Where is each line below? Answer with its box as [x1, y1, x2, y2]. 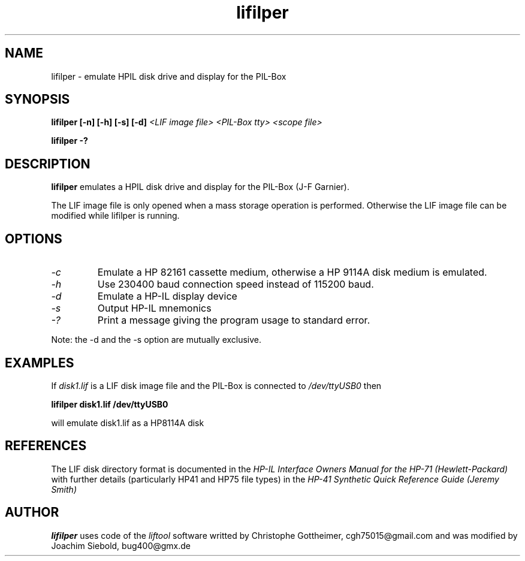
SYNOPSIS [5, 92, 70, 107]
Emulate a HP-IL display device [97, 290, 237, 303]
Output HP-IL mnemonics [97, 302, 212, 315]
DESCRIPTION [5, 156, 90, 171]
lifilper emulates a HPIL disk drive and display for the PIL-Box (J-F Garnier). [51, 182, 349, 192]
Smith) [51, 484, 77, 494]
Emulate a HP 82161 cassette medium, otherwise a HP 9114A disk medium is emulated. [97, 266, 487, 279]
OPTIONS [5, 231, 62, 246]
